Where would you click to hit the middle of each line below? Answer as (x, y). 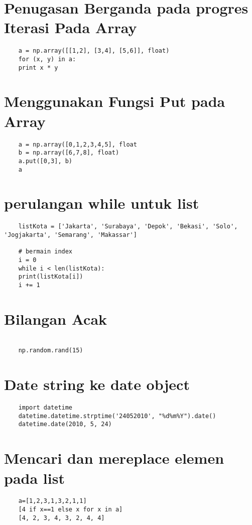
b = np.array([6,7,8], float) (69, 153)
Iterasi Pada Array (71, 27)
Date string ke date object (97, 384)
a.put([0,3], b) (45, 161)
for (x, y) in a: (47, 59)
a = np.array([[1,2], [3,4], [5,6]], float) (94, 51)
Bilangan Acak (56, 318)
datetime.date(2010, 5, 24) (65, 424)
